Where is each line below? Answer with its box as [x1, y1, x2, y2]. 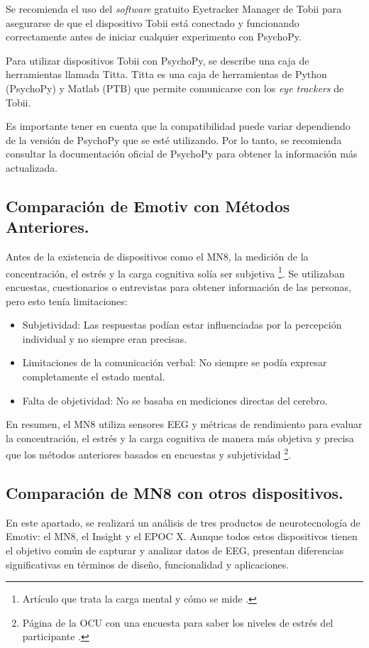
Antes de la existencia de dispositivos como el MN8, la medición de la [6, 249, 309, 264]
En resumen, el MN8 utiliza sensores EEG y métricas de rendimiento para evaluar [6, 417, 363, 432]
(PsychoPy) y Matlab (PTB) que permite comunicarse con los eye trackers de [6, 80, 344, 95]
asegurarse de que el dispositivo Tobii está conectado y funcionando [6, 15, 299, 30]
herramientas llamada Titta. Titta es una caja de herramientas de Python [6, 67, 327, 82]
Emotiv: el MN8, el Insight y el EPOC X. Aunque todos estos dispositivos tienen [6, 529, 358, 544]
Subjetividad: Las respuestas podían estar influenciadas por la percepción [22, 317, 342, 332]
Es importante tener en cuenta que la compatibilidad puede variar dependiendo [6, 119, 351, 133]
